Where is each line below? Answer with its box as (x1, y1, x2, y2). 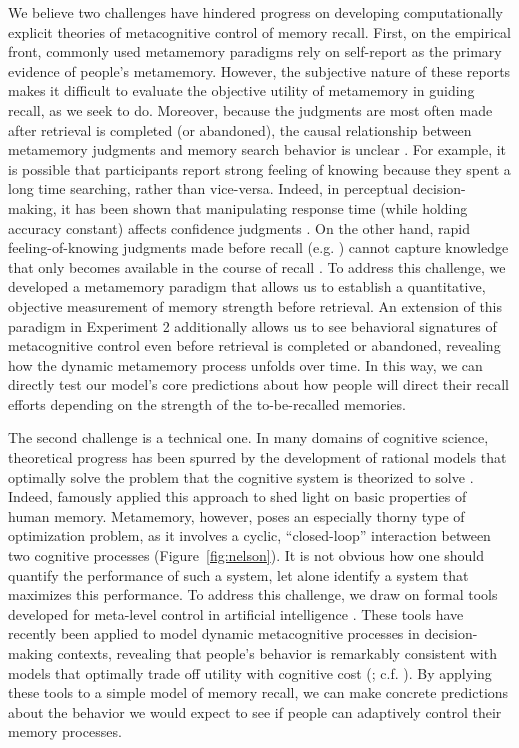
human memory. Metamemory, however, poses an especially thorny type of (8, 505, 465, 526)
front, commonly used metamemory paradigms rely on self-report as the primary (8, 41, 502, 62)
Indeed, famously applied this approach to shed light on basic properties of (8, 486, 467, 507)
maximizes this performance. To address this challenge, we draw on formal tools (8, 584, 498, 605)
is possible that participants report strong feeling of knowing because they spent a (8, 158, 511, 179)
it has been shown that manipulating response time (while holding (61, 197, 468, 218)
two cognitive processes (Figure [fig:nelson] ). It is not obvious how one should (8, 545, 485, 566)
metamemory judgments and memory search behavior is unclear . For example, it (8, 139, 507, 160)
